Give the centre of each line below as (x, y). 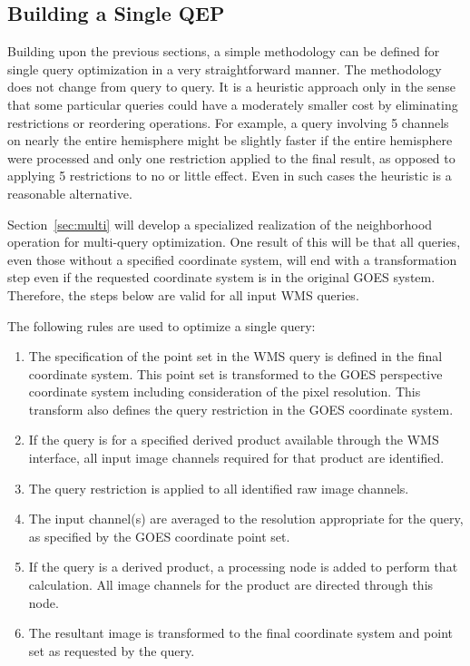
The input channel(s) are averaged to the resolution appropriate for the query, (246, 519)
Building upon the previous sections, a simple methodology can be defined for (224, 51)
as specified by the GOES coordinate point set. (159, 536)
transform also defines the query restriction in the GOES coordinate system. (241, 409)
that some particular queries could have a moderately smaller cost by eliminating (233, 104)
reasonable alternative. (70, 193)
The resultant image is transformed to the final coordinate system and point (241, 633)
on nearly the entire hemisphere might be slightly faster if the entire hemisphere (230, 140)
